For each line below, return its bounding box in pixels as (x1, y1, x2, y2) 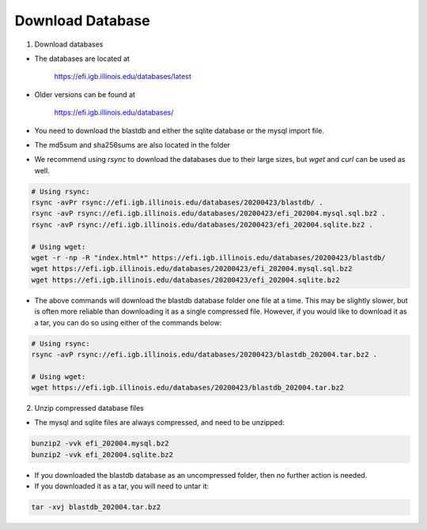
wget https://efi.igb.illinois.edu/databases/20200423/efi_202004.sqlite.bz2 (31, 275, 340, 284)
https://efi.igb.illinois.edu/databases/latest (54, 72, 191, 81)
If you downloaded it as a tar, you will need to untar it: (34, 482, 210, 491)
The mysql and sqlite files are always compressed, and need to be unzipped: (34, 418, 285, 427)
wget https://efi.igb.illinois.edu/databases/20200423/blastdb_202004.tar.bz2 (31, 383, 344, 393)
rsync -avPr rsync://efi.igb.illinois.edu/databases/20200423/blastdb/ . (31, 198, 323, 207)
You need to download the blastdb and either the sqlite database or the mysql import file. (34, 126, 324, 135)
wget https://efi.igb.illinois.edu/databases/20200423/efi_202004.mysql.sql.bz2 (31, 265, 353, 273)
